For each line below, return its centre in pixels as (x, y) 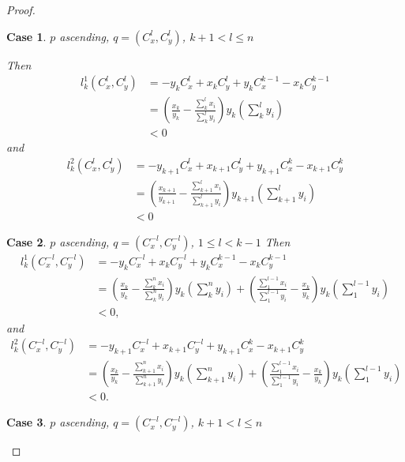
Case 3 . (26, 422)
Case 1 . (26, 36)
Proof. (21, 9)
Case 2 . (26, 241)
